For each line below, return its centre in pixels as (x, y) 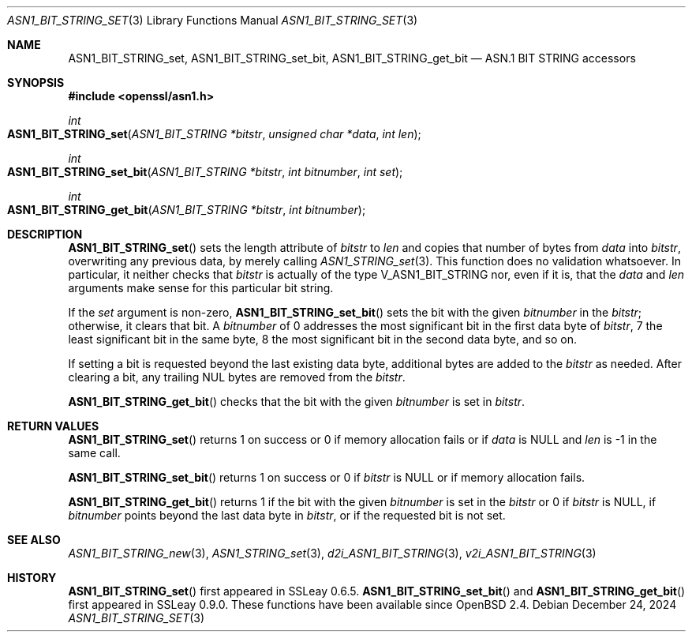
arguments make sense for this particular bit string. (201, 288)
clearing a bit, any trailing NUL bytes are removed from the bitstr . (237, 377)
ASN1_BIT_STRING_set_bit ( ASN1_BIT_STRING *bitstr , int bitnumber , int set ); (205, 172)
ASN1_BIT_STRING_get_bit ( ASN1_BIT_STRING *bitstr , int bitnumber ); (187, 210)
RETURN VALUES (53, 426)
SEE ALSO (34, 540)
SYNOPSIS (36, 83)
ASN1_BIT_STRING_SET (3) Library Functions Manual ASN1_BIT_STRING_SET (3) (213, 20)
